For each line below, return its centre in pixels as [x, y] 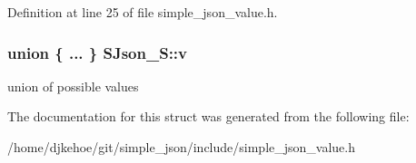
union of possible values [73, 86]
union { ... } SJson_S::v [98, 52]
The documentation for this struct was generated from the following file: [208, 116]
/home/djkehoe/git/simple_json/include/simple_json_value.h [182, 147]
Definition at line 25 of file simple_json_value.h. [143, 12]
